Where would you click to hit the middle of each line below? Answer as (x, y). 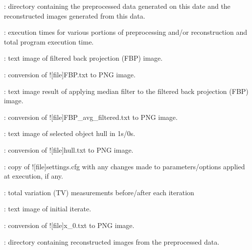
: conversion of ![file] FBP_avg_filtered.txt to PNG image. (91, 117)
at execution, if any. (34, 176)
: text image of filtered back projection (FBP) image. (83, 58)
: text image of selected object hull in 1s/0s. (70, 133)
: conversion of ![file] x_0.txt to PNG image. (69, 225)
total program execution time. (49, 41)
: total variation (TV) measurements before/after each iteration (99, 192)
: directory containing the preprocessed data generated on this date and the (117, 6)
